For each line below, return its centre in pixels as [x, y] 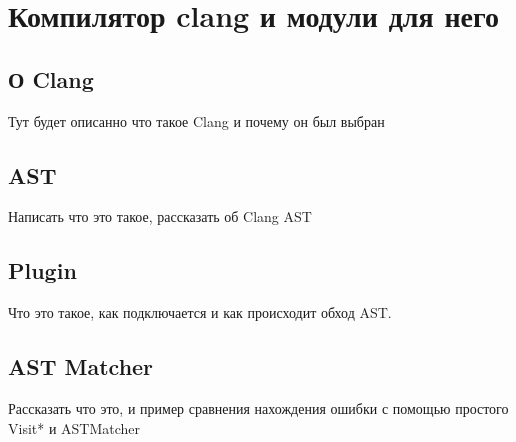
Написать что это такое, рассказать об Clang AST [160, 216]
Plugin [42, 270]
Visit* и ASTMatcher [74, 427]
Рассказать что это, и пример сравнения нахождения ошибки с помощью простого [258, 407]
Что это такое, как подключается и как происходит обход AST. [200, 312]
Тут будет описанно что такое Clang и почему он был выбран [196, 120]
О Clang [51, 78]
